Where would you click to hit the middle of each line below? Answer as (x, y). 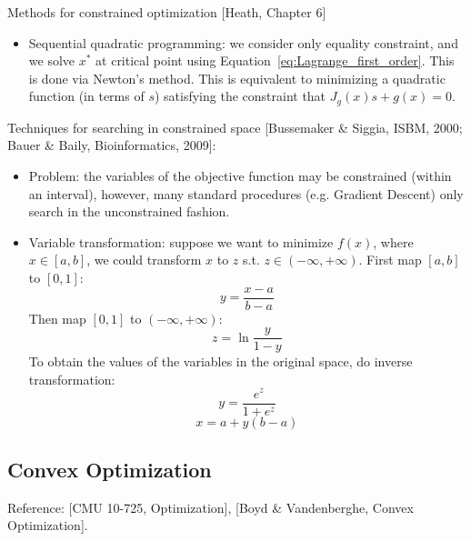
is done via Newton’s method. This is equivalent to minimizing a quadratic (237, 78)
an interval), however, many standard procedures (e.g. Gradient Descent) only (246, 193)
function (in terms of (86, 96)
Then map (57, 318)
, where (393, 241)
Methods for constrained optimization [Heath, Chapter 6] (167, 12)
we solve (52, 60)
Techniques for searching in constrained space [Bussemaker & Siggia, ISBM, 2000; (235, 127)
